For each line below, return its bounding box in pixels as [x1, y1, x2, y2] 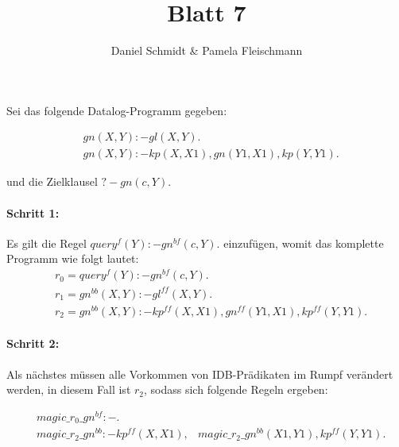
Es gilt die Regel [6, 234, 87, 251]
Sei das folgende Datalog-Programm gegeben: [6, 102, 227, 118]
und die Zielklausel [6, 173, 98, 190]
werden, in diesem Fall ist [6, 381, 131, 398]
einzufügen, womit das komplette [223, 234, 384, 251]
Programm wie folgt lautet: [6, 250, 139, 267]
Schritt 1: [6, 204, 60, 221]
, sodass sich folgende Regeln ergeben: [144, 381, 328, 398]
